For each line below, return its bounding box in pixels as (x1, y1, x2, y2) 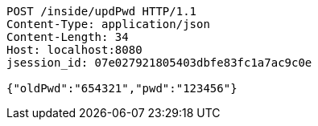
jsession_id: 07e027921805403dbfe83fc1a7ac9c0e (6, 56, 312, 69)
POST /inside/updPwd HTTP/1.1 (6, 5, 197, 18)
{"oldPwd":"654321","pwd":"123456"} (6, 82, 237, 95)
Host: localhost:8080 (6, 43, 142, 56)
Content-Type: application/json (6, 18, 210, 30)
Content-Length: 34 (6, 30, 129, 43)
